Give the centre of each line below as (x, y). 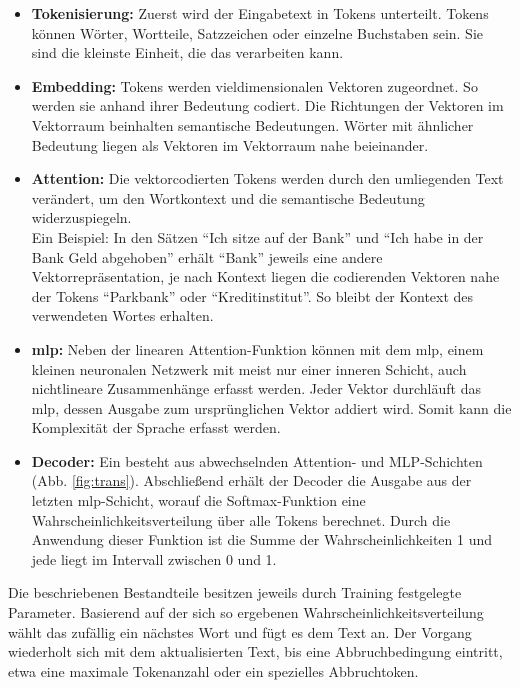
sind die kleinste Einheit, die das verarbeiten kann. (187, 52)
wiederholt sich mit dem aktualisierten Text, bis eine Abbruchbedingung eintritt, (255, 651)
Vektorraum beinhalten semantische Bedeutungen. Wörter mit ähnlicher (252, 124)
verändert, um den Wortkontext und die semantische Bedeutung (228, 197)
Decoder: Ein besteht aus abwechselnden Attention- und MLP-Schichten (257, 460)
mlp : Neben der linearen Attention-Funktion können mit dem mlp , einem (257, 348)
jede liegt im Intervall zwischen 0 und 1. (154, 558)
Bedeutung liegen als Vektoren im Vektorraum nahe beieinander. (230, 144)
